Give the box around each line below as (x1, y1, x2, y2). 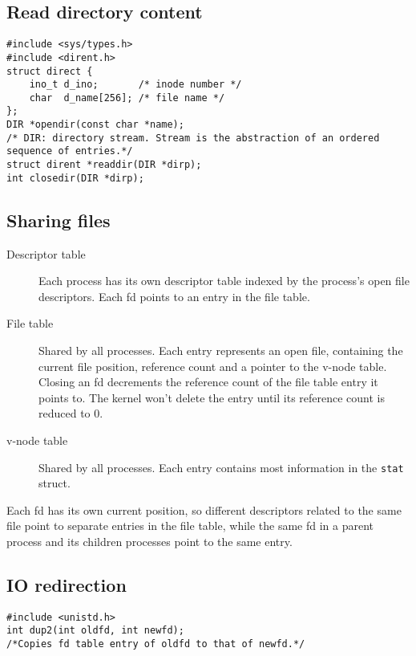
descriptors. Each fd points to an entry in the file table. (38, 287, 310, 304)
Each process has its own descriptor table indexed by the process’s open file (38, 272, 410, 289)
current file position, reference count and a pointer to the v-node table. (38, 357, 387, 374)
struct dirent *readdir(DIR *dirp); (6, 159, 202, 171)
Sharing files (6, 207, 111, 232)
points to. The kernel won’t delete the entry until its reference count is (38, 389, 386, 405)
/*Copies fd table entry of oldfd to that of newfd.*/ (6, 638, 305, 650)
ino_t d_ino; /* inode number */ (29, 79, 242, 91)
